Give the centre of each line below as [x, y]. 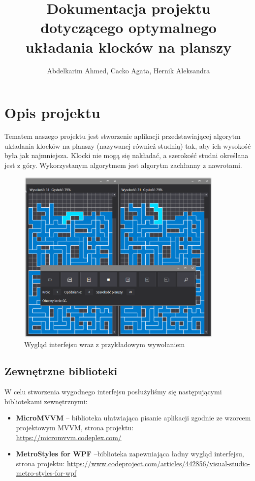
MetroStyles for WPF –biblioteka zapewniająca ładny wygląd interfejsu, [130, 454]
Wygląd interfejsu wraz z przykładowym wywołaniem [105, 344]
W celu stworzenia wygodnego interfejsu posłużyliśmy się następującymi [113, 392]
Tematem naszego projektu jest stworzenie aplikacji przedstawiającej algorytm [123, 136]
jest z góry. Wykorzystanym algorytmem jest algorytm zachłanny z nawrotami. [123, 165]
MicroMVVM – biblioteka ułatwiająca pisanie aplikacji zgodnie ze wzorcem [133, 418]
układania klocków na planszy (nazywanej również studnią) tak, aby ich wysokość [128, 145]
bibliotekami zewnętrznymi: [46, 401]
